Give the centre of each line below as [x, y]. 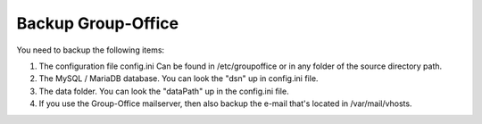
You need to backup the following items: [91, 50]
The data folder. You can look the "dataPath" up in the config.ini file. [164, 91]
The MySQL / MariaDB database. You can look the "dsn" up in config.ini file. [179, 79]
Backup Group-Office [97, 23]
